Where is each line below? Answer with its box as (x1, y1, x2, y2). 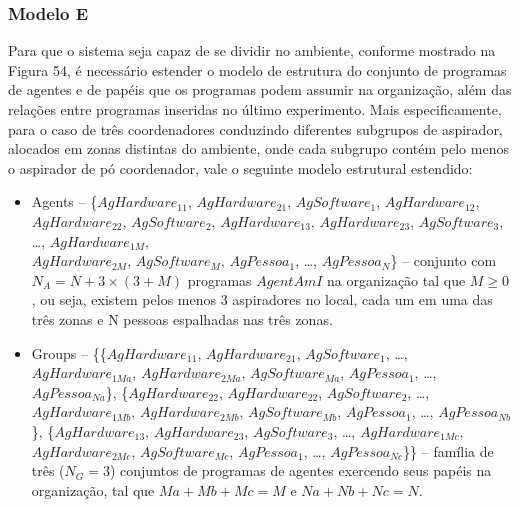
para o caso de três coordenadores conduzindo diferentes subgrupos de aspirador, (8, 118, 503, 139)
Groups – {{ (31, 342, 107, 363)
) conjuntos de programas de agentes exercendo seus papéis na (109, 460, 492, 481)
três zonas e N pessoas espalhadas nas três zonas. (31, 308, 333, 329)
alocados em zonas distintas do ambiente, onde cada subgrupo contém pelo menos (8, 138, 509, 159)
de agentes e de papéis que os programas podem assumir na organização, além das (8, 79, 512, 100)
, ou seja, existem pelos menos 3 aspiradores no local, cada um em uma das (31, 289, 493, 310)
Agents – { (31, 191, 98, 212)
